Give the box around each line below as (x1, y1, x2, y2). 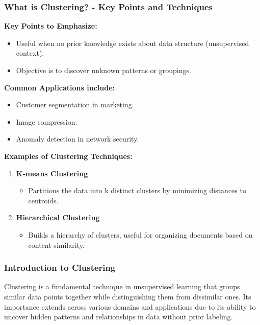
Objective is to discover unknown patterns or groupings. (16, 65, 191, 75)
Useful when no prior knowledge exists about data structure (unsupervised (16, 37, 249, 48)
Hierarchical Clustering (16, 212, 100, 223)
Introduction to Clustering (4, 261, 116, 274)
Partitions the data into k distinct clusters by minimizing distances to (28, 185, 246, 196)
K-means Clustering (16, 168, 88, 178)
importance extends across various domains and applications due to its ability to (4, 301, 256, 312)
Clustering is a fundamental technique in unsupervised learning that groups (4, 281, 240, 292)
